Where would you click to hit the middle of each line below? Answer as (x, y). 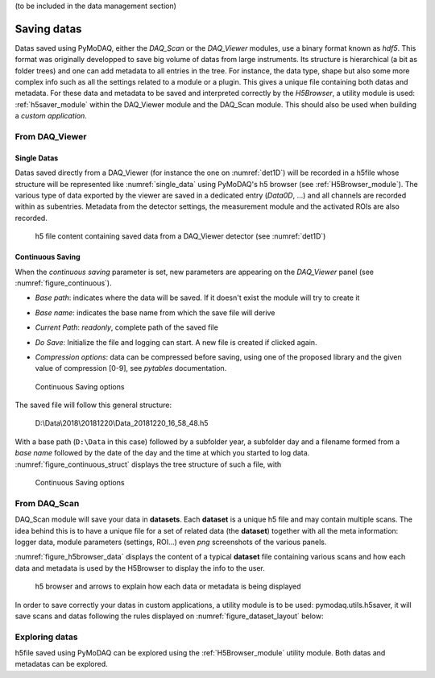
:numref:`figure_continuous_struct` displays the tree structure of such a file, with (148, 464)
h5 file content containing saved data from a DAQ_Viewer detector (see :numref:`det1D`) (180, 236)
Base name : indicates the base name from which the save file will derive (155, 312)
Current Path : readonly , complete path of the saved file (127, 327)
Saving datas (48, 29)
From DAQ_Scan (47, 503)
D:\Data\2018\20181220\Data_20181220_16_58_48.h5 (122, 423)
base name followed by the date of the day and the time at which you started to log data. (162, 453)
